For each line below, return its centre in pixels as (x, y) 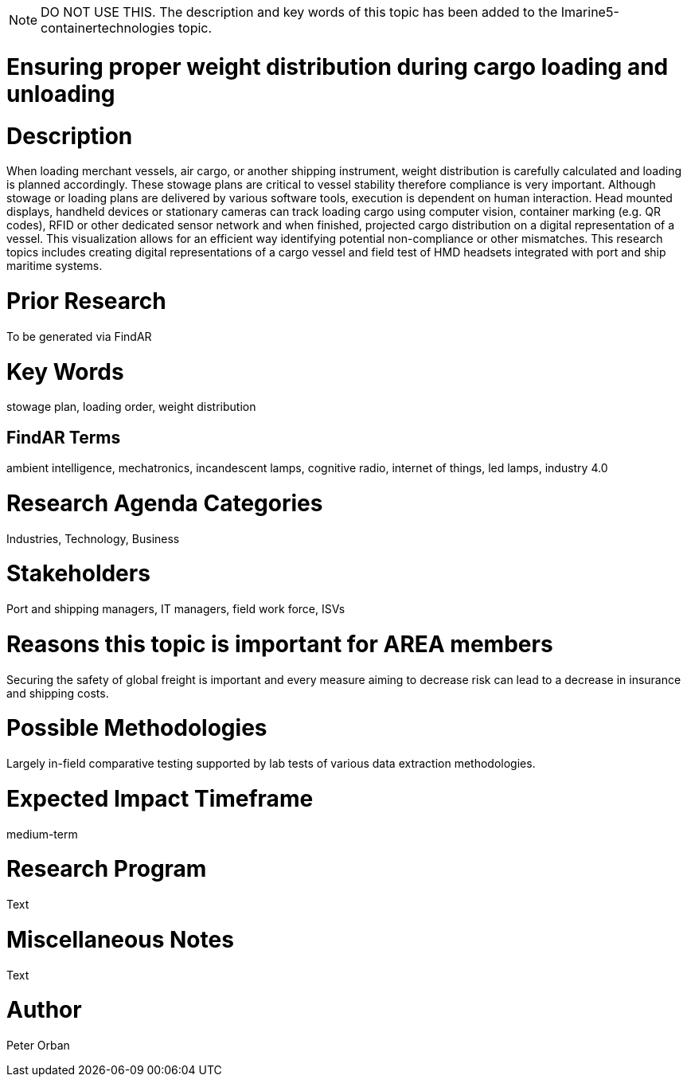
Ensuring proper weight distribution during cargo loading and (338, 66)
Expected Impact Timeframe (160, 798)
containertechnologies (108, 28)
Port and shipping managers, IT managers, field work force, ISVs (176, 609)
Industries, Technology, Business (93, 538)
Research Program (107, 869)
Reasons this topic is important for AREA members (280, 644)
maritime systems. (55, 266)
